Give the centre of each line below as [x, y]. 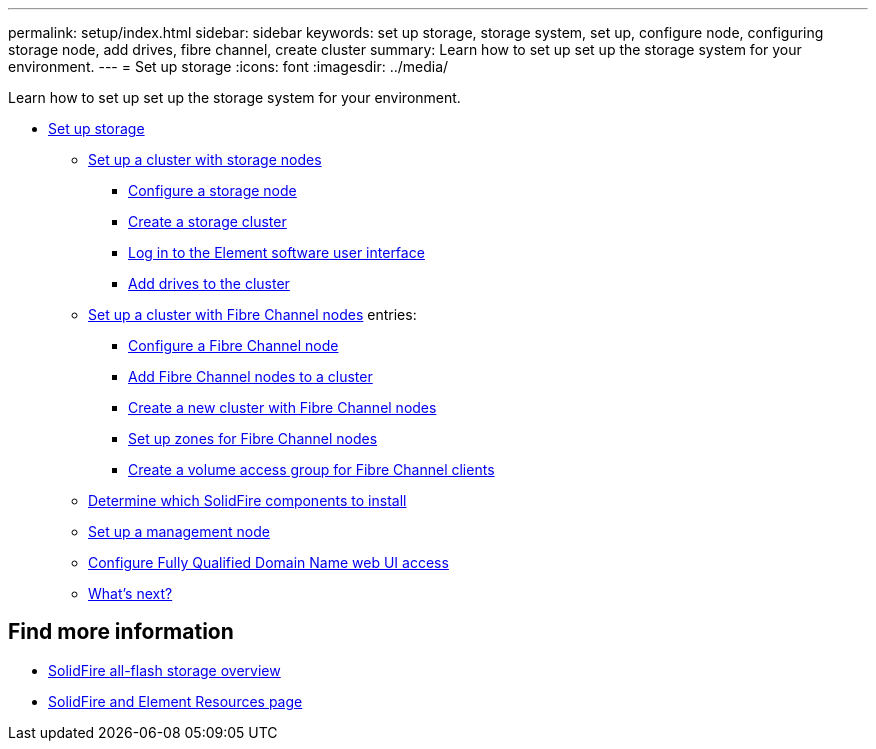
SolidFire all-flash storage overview [164, 670]
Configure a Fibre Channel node [233, 345]
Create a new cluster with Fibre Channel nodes [282, 407]
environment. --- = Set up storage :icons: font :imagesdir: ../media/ [228, 66]
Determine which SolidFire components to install [247, 500]
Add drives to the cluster [209, 283]
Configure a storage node [212, 190]
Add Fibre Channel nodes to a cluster [250, 376]
